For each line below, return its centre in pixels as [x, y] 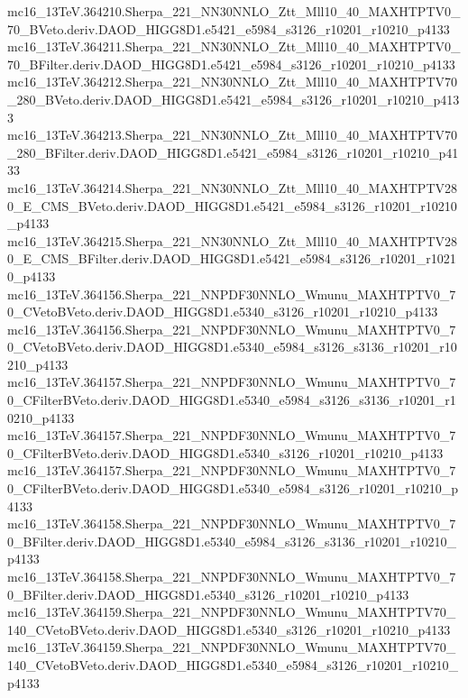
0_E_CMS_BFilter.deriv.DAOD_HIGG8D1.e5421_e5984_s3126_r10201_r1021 [232, 258]
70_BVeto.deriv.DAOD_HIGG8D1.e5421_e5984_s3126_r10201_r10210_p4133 [229, 28]
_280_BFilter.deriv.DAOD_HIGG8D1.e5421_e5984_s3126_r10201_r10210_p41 [233, 152]
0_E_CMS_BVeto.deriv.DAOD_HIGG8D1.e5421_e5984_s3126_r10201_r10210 [232, 205]
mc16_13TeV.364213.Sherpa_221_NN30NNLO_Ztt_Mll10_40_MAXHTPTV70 [233, 135]
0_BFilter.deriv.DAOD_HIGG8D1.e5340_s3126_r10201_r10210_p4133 [208, 594]
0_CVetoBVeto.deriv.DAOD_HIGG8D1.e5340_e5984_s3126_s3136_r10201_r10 [232, 347]
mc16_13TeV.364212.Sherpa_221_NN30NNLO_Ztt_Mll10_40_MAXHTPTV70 [233, 82]
